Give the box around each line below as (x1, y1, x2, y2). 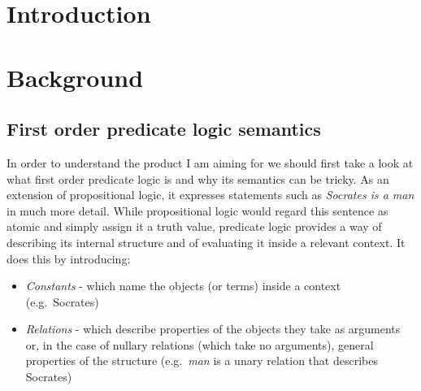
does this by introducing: (7, 250, 131, 267)
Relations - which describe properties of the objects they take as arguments (25, 320, 401, 337)
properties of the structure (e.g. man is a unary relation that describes (25, 352, 378, 369)
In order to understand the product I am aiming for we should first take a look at (7, 154, 414, 171)
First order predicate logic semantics (7, 116, 321, 141)
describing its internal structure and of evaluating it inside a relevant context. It (7, 233, 406, 250)
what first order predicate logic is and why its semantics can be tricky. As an (7, 170, 389, 187)
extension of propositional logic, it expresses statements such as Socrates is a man (7, 186, 414, 203)
